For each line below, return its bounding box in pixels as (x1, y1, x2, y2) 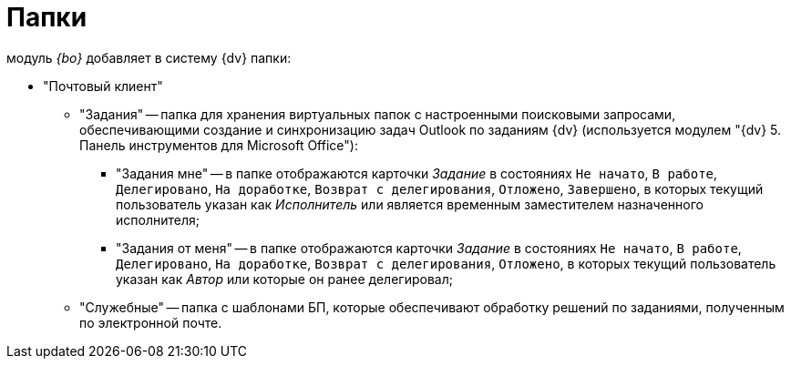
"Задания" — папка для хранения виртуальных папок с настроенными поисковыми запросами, (79, 106, 676, 122)
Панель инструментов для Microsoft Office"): (79, 137, 358, 153)
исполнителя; (116, 211, 200, 228)
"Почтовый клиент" (43, 77, 163, 94)
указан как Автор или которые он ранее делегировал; (116, 270, 453, 287)
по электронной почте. (79, 314, 222, 330)
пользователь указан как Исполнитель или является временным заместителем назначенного (116, 196, 704, 212)
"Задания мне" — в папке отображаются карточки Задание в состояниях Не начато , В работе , (116, 165, 718, 181)
